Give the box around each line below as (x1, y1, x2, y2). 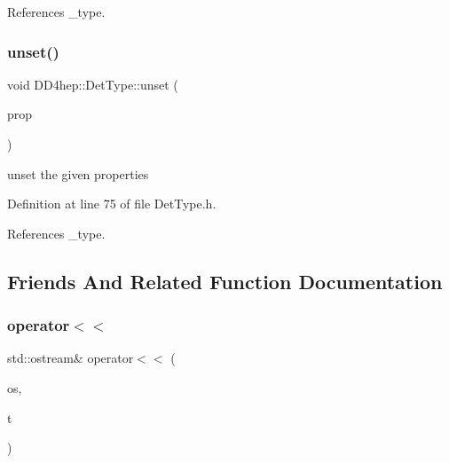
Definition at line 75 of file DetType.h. (7, 194, 217, 213)
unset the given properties (7, 164, 149, 183)
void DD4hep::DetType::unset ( (7, 75, 178, 93)
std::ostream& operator (7, 349, 134, 367)
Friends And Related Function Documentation (7, 267, 443, 294)
